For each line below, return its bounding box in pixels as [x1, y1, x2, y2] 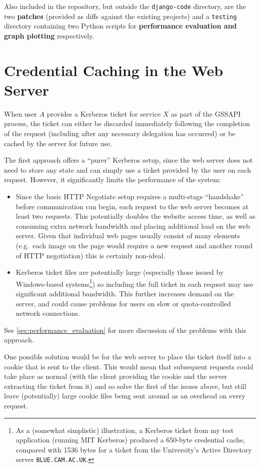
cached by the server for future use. [4, 138, 112, 148]
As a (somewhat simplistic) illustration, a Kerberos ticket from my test [15, 424, 234, 435]
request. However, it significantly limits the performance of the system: [4, 174, 221, 185]
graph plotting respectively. [4, 30, 94, 41]
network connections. [15, 308, 80, 318]
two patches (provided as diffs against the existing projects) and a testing [4, 11, 237, 21]
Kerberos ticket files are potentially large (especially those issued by [15, 267, 224, 277]
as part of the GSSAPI [171, 108, 241, 119]
